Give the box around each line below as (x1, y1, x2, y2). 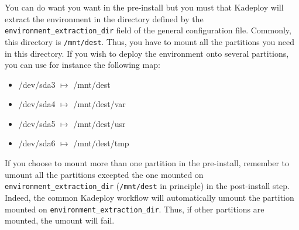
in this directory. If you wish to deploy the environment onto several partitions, (5, 47, 289, 59)
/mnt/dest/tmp (73, 137, 129, 149)
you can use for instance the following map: (5, 59, 160, 71)
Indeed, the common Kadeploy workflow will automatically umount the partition (5, 191, 294, 203)
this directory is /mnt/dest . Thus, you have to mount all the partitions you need (5, 35, 294, 47)
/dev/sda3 (18, 78, 56, 90)
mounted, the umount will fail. (5, 214, 115, 226)
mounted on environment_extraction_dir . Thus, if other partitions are (5, 202, 264, 215)
